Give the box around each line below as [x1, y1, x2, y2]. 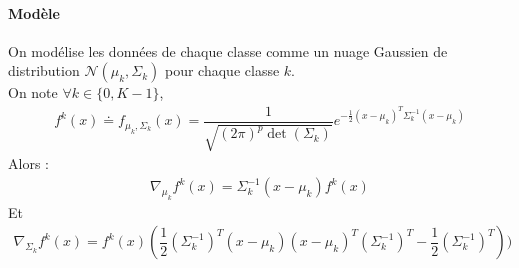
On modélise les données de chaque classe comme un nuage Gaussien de [8, 40, 448, 61]
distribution [8, 60, 80, 81]
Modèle [8, 2, 60, 23]
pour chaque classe [165, 60, 280, 81]
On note [8, 82, 58, 103]
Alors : [8, 153, 49, 174]
